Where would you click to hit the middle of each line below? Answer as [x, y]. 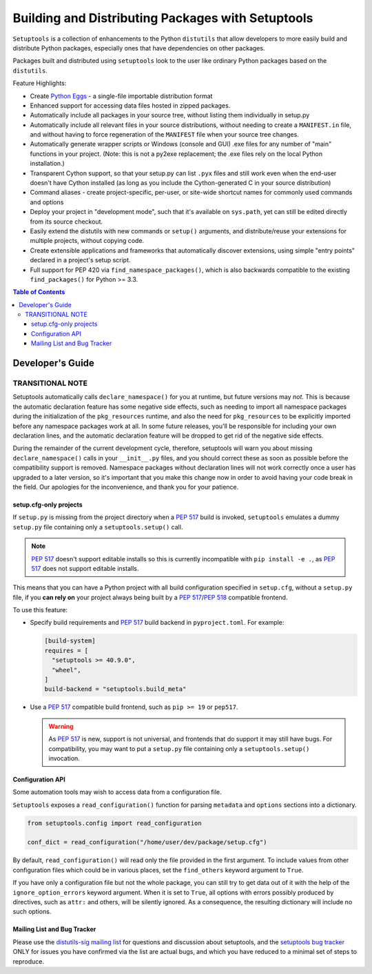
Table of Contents [39, 292]
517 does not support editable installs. [85, 568]
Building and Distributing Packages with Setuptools [163, 18]
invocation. [64, 758]
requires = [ [66, 650]
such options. [32, 912]
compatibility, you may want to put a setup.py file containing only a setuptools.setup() [179, 748]
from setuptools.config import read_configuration [115, 823]
